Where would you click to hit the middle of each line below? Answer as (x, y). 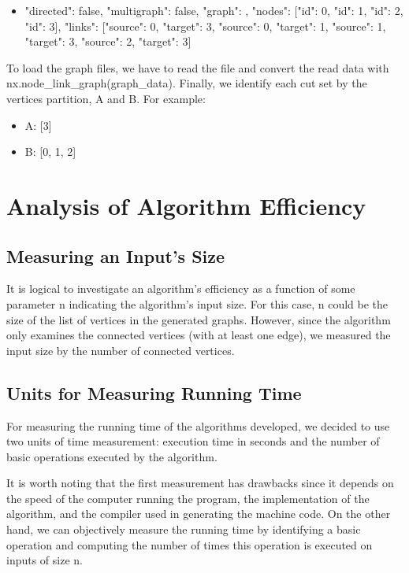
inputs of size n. (45, 560)
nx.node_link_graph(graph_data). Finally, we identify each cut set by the (187, 83)
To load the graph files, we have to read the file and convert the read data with (198, 67)
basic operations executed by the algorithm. (112, 456)
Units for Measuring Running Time (154, 392)
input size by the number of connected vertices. (121, 350)
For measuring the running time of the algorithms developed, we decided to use (198, 425)
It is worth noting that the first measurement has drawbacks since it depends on (200, 483)
